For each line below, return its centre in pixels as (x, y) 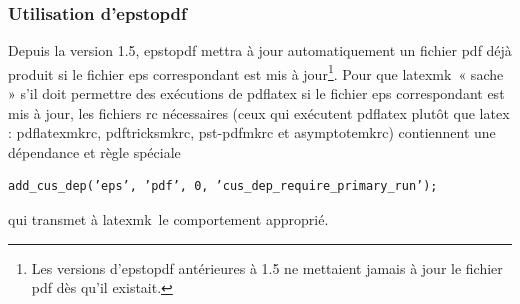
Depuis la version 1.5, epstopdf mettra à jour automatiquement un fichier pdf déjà (260, 50)
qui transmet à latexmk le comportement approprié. (168, 219)
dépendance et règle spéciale (94, 151)
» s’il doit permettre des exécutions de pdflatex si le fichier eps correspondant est (256, 93)
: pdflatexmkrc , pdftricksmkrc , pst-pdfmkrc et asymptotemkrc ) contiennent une (252, 132)
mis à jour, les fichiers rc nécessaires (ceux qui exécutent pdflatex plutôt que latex (259, 112)
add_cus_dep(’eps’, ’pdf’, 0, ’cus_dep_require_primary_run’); (223, 186)
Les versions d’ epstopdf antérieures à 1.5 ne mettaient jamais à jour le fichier (267, 267)
